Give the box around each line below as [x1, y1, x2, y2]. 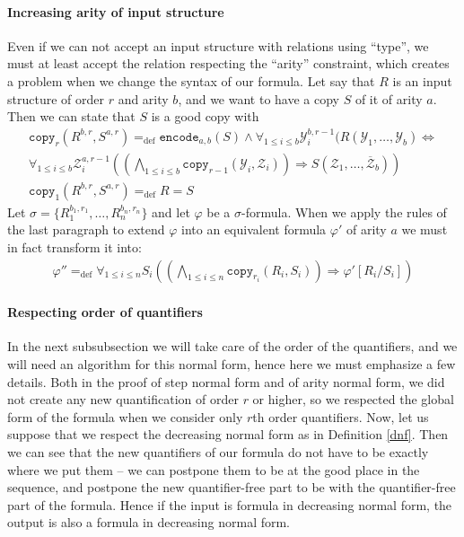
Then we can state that [7, 107, 136, 126]
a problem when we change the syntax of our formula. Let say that [7, 71, 375, 90]
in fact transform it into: [7, 238, 142, 257]
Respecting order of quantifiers [7, 303, 203, 321]
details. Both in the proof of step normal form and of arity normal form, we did [7, 372, 445, 391]
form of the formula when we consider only [7, 407, 243, 426]
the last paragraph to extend [7, 220, 165, 239]
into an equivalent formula [181, 220, 327, 239]
